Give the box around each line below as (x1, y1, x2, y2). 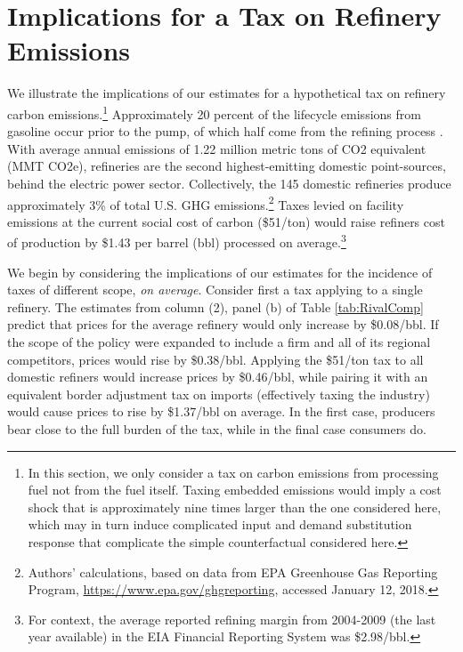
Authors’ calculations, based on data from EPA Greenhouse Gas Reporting (28, 562, 438, 581)
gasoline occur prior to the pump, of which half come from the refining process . (7, 122, 443, 141)
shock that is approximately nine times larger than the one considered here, (28, 497, 442, 516)
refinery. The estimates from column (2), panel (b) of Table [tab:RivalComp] (7, 297, 424, 316)
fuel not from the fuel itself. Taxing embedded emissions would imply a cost (28, 480, 442, 499)
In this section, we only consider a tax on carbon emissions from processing (28, 463, 439, 481)
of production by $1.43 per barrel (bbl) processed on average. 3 (7, 230, 346, 252)
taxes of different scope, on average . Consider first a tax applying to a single (7, 280, 423, 299)
